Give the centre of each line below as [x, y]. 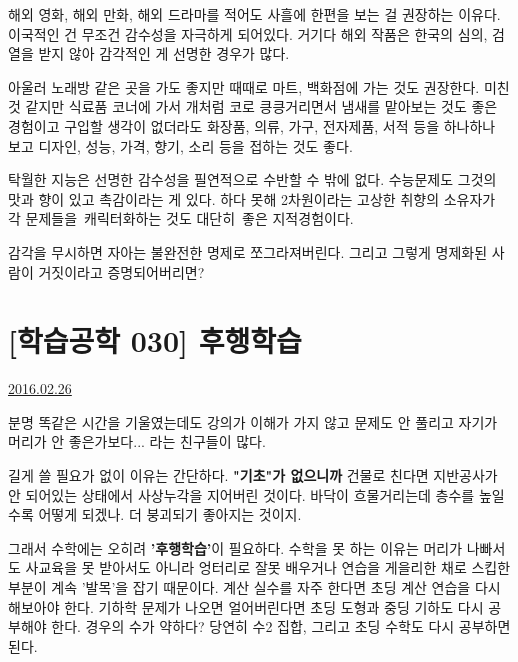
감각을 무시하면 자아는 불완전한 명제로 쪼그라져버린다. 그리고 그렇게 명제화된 [248, 251]
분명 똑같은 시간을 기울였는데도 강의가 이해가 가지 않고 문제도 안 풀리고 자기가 [253, 421]
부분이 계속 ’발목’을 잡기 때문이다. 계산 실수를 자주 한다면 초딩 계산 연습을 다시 [254, 587]
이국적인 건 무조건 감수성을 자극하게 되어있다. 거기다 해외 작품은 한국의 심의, [248, 33]
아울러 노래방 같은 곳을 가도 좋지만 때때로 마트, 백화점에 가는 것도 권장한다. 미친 [259, 86]
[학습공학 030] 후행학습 [155, 340]
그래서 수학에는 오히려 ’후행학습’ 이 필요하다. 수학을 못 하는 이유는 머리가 [235, 547]
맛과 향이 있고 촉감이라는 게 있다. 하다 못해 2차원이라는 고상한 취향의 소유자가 [252, 198]
